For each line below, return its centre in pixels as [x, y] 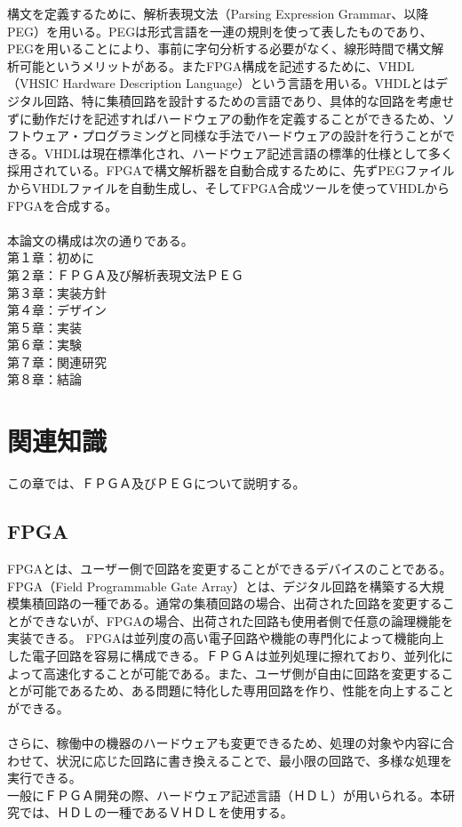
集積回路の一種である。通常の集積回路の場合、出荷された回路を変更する [231, 603]
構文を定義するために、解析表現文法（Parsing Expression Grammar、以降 [218, 13]
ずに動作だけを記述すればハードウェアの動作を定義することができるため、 [225, 118]
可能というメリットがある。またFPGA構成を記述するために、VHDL [217, 65]
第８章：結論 [44, 379]
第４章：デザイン [57, 310]
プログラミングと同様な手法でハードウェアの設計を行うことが [262, 136]
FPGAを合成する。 [63, 205]
